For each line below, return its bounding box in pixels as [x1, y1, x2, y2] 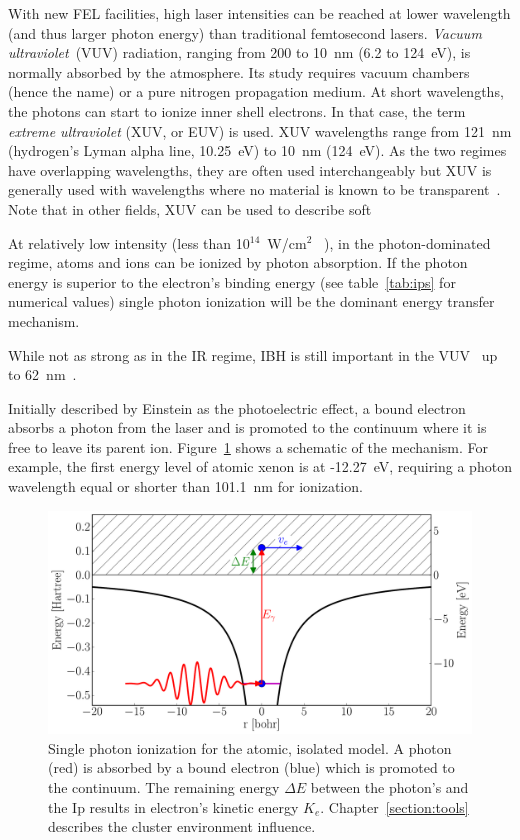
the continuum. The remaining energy [48, 777, 280, 798]
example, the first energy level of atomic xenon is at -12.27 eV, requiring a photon [8, 456, 512, 477]
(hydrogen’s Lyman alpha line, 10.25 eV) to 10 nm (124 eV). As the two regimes [8, 140, 507, 161]
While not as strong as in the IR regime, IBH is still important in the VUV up [8, 344, 498, 365]
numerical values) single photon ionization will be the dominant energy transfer [8, 291, 495, 312]
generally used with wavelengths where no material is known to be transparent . [8, 179, 501, 200]
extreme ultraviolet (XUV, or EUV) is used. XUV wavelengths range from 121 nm [8, 120, 512, 141]
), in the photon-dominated [323, 232, 491, 253]
